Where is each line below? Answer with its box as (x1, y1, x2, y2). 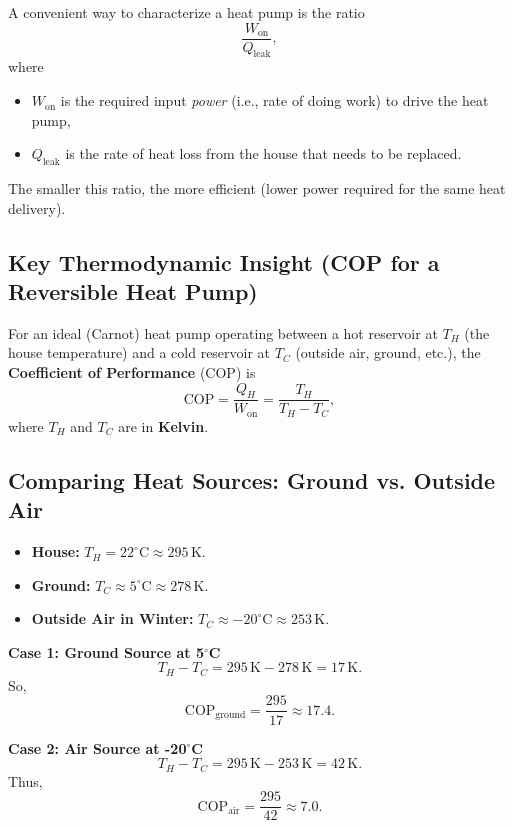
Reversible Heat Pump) (8, 276, 258, 306)
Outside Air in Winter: (31, 608, 194, 629)
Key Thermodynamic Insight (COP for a (8, 246, 440, 277)
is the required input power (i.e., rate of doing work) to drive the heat (60, 90, 489, 111)
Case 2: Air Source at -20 (8, 737, 187, 758)
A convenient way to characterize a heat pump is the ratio (8, 2, 365, 22)
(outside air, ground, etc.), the (295, 342, 481, 363)
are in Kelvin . (118, 415, 209, 436)
